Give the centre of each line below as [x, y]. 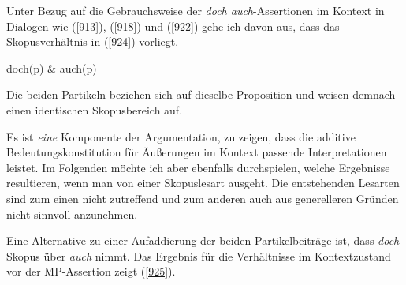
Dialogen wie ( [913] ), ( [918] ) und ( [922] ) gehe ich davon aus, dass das [173, 26]
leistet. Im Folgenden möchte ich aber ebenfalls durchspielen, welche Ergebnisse [198, 167]
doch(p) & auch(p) [52, 67]
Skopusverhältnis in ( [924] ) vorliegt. [93, 41]
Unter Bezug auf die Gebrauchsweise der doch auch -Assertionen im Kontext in [196, 10]
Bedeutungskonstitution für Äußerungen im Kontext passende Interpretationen [197, 152]
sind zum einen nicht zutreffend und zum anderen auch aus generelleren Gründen [203, 198]
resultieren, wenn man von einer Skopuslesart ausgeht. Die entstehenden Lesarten [203, 183]
